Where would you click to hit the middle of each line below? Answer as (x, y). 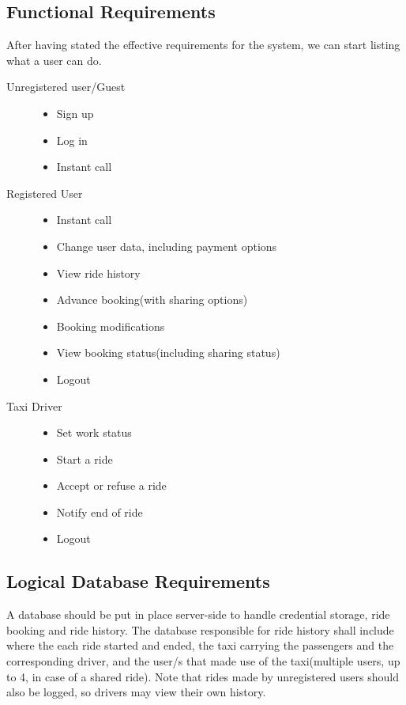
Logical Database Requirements (138, 581)
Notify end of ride (100, 512)
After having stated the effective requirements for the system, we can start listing (203, 45)
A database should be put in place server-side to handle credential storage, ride (198, 614)
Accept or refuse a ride (111, 485)
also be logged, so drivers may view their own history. (136, 692)
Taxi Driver (34, 406)
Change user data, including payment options (167, 246)
